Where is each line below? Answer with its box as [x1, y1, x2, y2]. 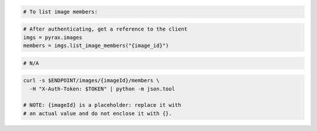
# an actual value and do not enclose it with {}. [23, 110, 173, 117]
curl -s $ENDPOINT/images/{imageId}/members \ [23, 77, 160, 84]
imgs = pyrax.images [23, 34, 82, 41]
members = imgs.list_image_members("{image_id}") [23, 42, 169, 49]
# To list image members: [23, 8, 98, 15]
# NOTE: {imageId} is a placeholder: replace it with [23, 102, 181, 109]
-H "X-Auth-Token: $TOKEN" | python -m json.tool [29, 85, 176, 92]
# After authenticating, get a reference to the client [23, 26, 188, 32]
